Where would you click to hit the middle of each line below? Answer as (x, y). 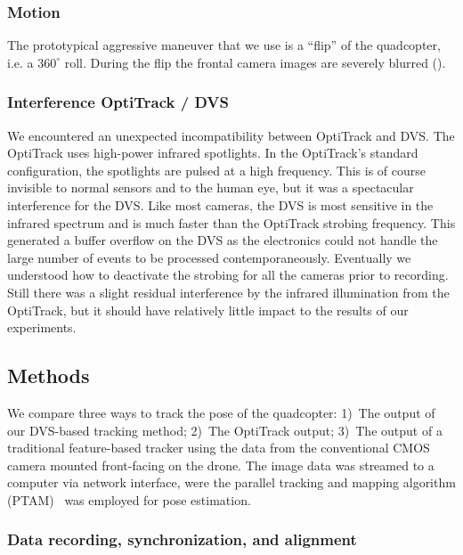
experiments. (42, 327)
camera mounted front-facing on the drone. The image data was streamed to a (221, 465)
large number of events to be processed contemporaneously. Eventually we (209, 257)
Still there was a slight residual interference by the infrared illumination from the (228, 292)
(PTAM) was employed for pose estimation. (129, 499)
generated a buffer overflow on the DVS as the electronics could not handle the (223, 240)
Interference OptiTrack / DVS (118, 102)
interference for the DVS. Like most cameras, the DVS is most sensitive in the (220, 205)
